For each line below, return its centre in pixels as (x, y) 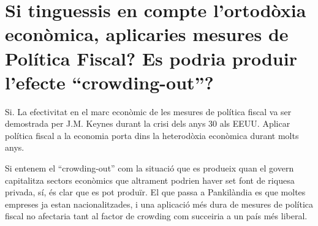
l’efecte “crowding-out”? (109, 82)
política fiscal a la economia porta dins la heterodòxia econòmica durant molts (152, 135)
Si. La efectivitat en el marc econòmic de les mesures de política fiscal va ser (148, 111)
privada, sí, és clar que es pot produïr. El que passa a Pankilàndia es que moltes (155, 192)
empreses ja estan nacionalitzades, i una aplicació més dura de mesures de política (159, 204)
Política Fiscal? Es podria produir (151, 58)
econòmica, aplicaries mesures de (147, 34)
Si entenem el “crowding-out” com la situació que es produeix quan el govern (150, 168)
